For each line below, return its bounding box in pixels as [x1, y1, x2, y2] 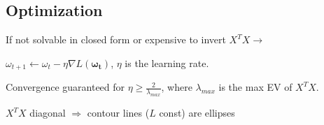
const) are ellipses [159, 105, 235, 120]
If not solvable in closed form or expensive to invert [6, 32, 226, 47]
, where [161, 80, 192, 94]
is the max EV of [218, 80, 293, 94]
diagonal [29, 105, 66, 120]
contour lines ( [87, 105, 150, 120]
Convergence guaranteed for [6, 80, 125, 94]
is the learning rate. [125, 55, 209, 70]
